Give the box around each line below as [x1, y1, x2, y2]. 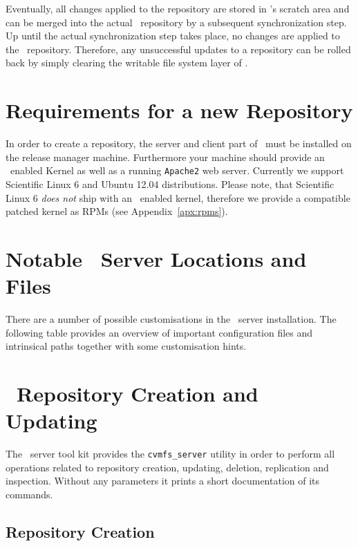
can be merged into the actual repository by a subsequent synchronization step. [6, 15, 347, 29]
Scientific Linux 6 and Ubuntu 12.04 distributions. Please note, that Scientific [6, 176, 335, 191]
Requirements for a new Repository [6, 96, 353, 124]
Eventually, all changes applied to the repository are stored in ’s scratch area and [6, 1, 350, 15]
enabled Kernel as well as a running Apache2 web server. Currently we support [10, 163, 344, 178]
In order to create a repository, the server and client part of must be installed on [6, 136, 352, 151]
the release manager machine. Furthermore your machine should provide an [6, 149, 325, 164]
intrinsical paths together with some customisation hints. [6, 339, 247, 353]
